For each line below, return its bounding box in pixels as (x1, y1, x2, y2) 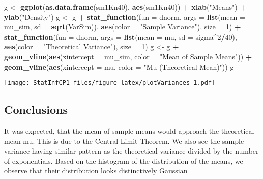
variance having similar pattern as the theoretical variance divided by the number (4, 145, 259, 156)
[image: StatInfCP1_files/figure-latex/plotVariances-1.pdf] (4, 79, 216, 87)
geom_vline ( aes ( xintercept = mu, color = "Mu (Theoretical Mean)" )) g (4, 61, 234, 72)
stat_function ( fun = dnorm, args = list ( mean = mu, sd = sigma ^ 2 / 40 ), (4, 31, 237, 42)
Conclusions (4, 102, 68, 117)
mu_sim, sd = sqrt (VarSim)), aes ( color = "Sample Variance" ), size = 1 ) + (4, 21, 241, 32)
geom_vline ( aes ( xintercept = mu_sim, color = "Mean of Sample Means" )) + (4, 51, 252, 62)
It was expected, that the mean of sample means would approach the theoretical (4, 126, 254, 136)
